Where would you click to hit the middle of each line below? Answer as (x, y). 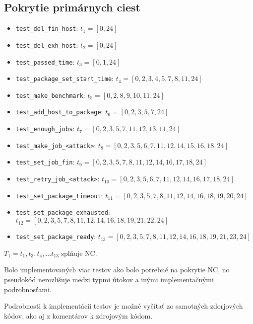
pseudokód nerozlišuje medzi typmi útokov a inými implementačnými (109, 279)
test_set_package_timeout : (59, 195)
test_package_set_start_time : (64, 78)
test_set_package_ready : (56, 236)
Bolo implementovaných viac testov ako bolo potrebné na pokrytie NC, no (117, 270)
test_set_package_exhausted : (63, 212)
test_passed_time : (45, 61)
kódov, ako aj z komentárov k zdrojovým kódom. (78, 315)
